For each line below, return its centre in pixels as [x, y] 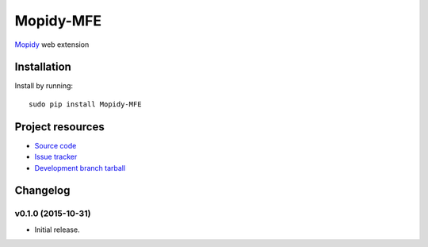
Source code [55, 145]
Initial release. [57, 230]
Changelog [42, 191]
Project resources [59, 127]
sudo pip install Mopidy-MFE [85, 104]
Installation [43, 67]
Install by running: [44, 86]
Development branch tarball [80, 168]
